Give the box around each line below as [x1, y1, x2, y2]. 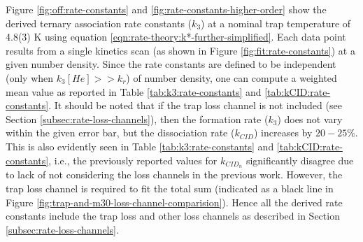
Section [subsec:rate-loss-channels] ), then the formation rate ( [6, 111, 269, 126]
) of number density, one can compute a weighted [126, 70, 337, 85]
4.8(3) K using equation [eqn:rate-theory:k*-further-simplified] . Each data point [6, 29, 346, 44]
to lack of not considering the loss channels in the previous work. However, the [6, 167, 343, 182]
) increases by [253, 125, 313, 140]
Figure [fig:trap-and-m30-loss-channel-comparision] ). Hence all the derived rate [6, 194, 343, 209]
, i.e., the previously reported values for [48, 152, 218, 167]
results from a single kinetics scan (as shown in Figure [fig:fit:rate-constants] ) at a [6, 43, 355, 57]
